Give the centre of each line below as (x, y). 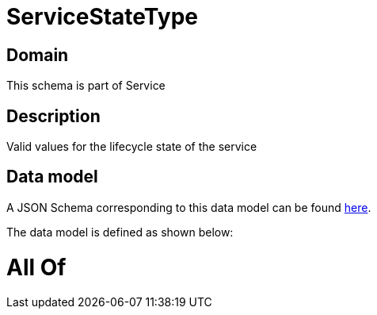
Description (53, 116)
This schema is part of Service (86, 86)
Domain (38, 55)
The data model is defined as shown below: (120, 232)
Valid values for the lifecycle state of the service (132, 147)
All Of (36, 267)
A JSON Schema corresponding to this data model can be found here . (189, 207)
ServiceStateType (102, 17)
